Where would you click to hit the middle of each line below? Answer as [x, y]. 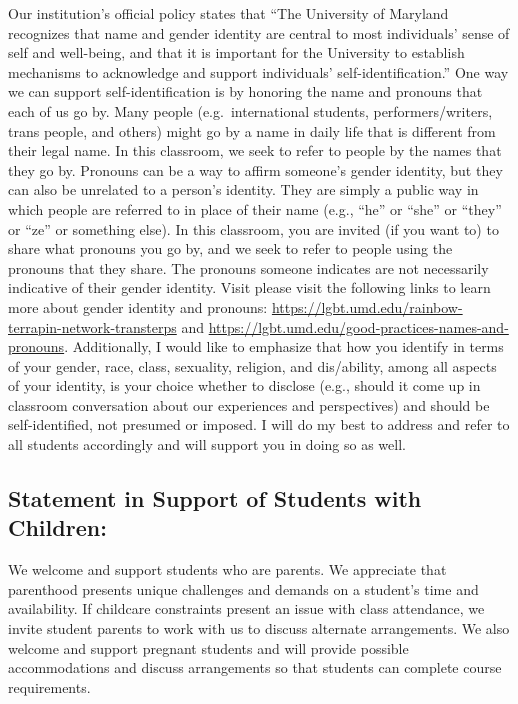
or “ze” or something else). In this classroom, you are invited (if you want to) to [253, 228]
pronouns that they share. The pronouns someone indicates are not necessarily [248, 267]
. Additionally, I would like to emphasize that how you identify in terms [284, 346]
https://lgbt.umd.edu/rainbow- [367, 306]
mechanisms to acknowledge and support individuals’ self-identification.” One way [258, 71]
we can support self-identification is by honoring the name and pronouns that [245, 91]
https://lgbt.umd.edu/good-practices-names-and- [358, 326]
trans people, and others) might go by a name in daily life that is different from [252, 130]
